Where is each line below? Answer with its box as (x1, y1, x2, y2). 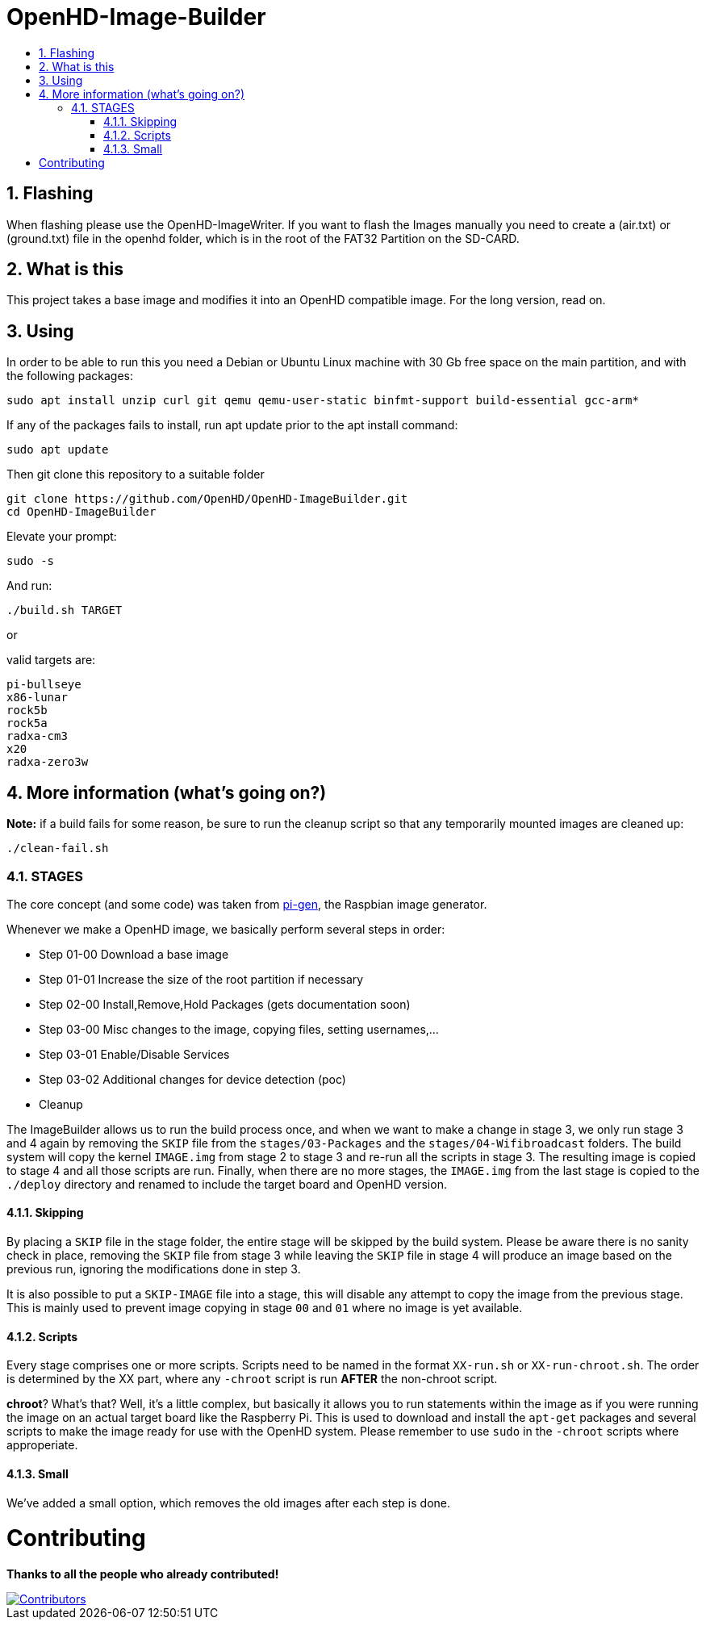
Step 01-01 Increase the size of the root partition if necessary (39, 972, 364, 986)
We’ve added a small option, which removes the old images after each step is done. (6, 1495, 450, 1510)
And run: (6, 579, 52, 593)
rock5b (6, 704, 48, 717)
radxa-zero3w (6, 755, 89, 769)
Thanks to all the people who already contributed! (6, 1567, 279, 1582)
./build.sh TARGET (6, 604, 123, 617)
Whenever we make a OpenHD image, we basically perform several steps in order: (6, 922, 445, 936)
